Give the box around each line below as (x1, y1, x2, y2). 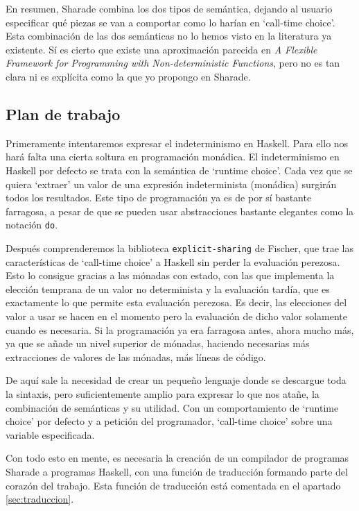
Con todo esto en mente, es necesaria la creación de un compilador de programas (6, 451, 349, 465)
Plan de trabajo (6, 103, 121, 124)
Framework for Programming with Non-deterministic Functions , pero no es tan (6, 56, 340, 70)
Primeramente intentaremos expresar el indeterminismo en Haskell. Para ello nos (6, 135, 349, 150)
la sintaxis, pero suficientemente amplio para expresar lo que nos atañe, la (6, 386, 319, 401)
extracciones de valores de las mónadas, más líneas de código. (6, 349, 266, 364)
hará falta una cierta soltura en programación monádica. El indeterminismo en (6, 149, 340, 164)
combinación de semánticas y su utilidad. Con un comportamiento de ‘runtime (6, 400, 339, 414)
